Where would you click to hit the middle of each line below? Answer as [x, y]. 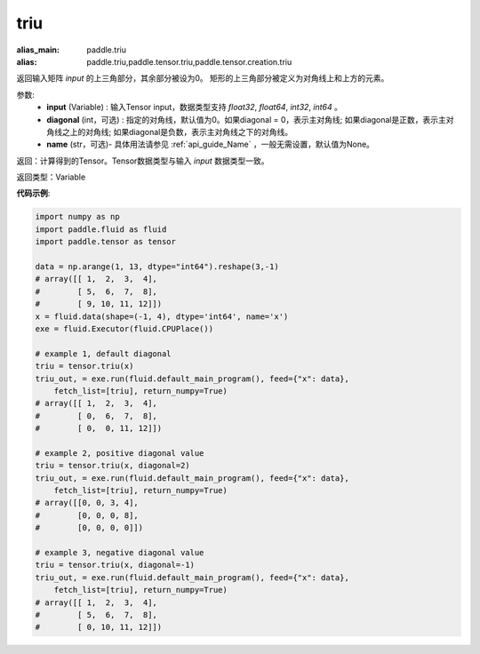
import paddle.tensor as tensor [106, 242]
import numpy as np [77, 217]
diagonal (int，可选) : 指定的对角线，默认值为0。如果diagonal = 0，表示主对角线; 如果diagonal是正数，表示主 [246, 119]
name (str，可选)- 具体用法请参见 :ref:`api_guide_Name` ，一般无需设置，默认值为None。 [211, 144]
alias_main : [38, 50]
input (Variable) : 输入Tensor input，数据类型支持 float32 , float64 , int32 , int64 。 [194, 108]
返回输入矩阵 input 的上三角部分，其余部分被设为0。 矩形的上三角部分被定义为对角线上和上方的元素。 [203, 78]
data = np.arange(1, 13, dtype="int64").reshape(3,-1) [157, 267]
